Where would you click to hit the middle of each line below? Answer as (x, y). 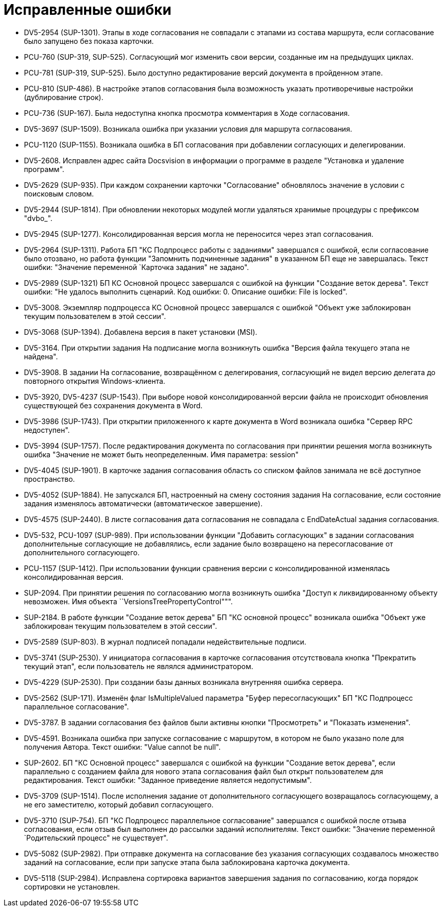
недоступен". (47, 430)
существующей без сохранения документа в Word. (113, 405)
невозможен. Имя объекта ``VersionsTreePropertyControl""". (128, 601)
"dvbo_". (38, 218)
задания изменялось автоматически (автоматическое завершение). (143, 503)
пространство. (49, 479)
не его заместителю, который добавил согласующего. (119, 804)
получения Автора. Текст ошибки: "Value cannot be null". (122, 747)
